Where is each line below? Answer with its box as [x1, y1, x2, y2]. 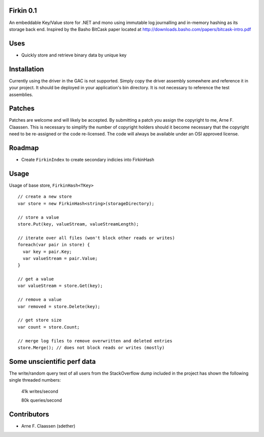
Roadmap [9, 144, 39, 152]
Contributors [9, 410, 49, 418]
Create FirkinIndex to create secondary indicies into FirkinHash [21, 157, 154, 163]
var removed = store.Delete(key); [18, 304, 100, 309]
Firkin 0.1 [9, 6, 37, 15]
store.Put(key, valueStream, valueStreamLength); [18, 221, 139, 227]
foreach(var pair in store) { [18, 242, 90, 248]
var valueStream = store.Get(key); [18, 283, 103, 289]
